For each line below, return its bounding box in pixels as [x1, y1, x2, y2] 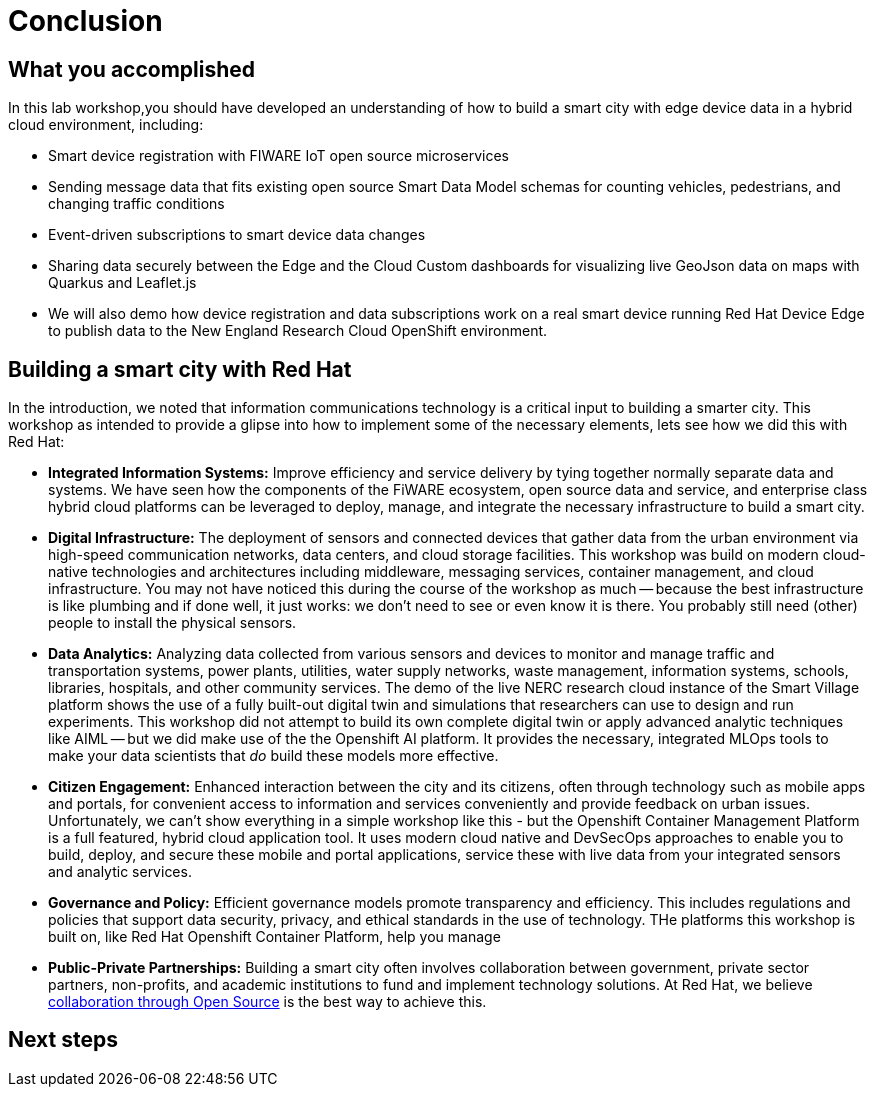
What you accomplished [8, 56, 256, 82]
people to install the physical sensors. [48, 614, 297, 632]
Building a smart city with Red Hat [8, 356, 352, 382]
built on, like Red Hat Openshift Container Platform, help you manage [48, 928, 501, 946]
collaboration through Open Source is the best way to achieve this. [48, 993, 487, 1011]
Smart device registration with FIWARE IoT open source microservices [48, 147, 509, 165]
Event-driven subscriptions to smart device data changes [48, 226, 426, 244]
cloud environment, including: [8, 116, 204, 134]
